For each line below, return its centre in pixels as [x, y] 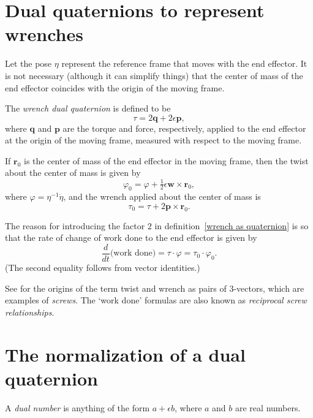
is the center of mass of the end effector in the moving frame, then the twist [166, 160]
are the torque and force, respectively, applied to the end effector [184, 128]
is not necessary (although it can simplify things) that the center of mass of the [154, 75]
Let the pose [28, 63]
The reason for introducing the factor [75, 225]
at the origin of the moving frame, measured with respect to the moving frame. [153, 140]
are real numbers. [268, 407]
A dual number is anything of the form [77, 407]
